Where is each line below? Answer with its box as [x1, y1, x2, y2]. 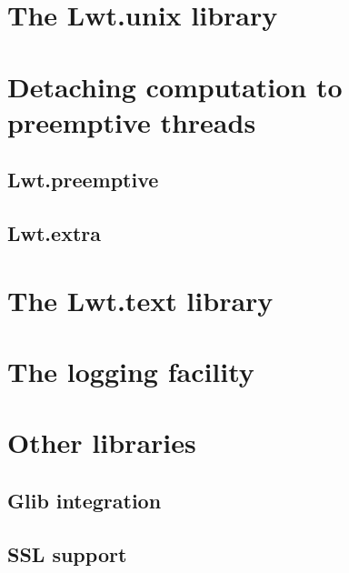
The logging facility [7, 353, 254, 390]
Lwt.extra [7, 219, 101, 247]
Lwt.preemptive [7, 166, 159, 194]
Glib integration [7, 487, 162, 515]
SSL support [7, 539, 127, 568]
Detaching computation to [7, 67, 343, 105]
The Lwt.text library [7, 281, 274, 318]
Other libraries [7, 424, 196, 461]
